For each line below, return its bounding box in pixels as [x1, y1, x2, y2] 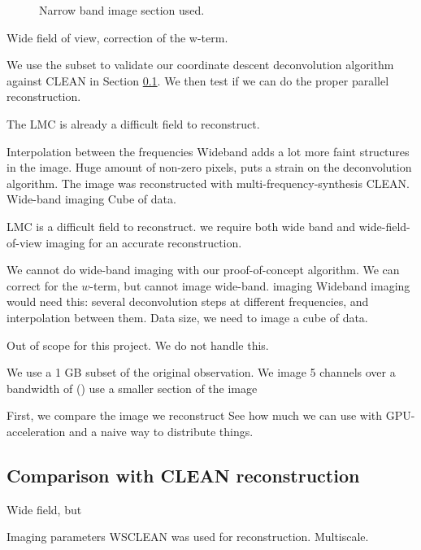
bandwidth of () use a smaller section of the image [7, 379, 258, 396]
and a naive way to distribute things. [69, 422, 254, 439]
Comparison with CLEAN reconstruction [7, 462, 360, 487]
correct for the [7, 277, 78, 294]
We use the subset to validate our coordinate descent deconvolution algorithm [7, 56, 394, 73]
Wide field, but [7, 500, 82, 517]
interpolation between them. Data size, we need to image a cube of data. [7, 308, 368, 325]
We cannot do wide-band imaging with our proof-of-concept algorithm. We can [7, 261, 400, 278]
